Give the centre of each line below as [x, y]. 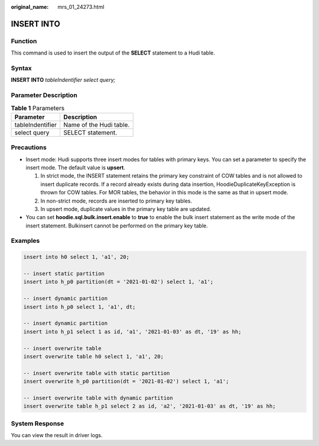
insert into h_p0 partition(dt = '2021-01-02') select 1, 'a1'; [118, 282]
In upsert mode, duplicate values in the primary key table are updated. [126, 209]
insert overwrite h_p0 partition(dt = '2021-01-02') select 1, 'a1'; [126, 381]
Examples [25, 241]
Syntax [21, 68]
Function [24, 41]
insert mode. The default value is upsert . [75, 167]
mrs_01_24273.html [81, 7]
